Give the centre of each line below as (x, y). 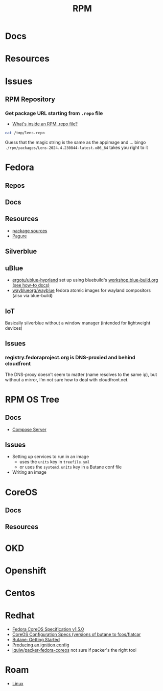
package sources (30, 230)
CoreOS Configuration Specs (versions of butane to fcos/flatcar (76, 634)
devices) (14, 328)
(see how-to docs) (31, 285)
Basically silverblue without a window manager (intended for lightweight (78, 323)
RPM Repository (30, 99)
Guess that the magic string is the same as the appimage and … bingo (75, 143)
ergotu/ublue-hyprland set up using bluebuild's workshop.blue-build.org (85, 280)
